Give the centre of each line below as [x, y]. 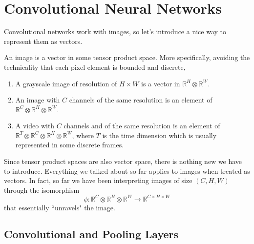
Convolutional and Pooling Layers [91, 234]
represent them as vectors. [43, 41]
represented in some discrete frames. [70, 145]
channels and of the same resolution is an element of [142, 126]
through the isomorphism [42, 190]
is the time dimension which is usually [159, 135]
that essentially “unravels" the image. [60, 207]
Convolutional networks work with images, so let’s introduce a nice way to [115, 31]
